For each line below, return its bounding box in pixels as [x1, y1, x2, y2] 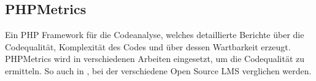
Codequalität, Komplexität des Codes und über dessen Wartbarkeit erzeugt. [5, 40, 291, 53]
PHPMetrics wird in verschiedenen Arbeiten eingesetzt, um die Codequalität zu [5, 52, 305, 65]
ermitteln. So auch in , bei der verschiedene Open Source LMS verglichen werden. [5, 64, 312, 77]
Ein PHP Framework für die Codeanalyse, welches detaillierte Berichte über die [5, 28, 304, 41]
